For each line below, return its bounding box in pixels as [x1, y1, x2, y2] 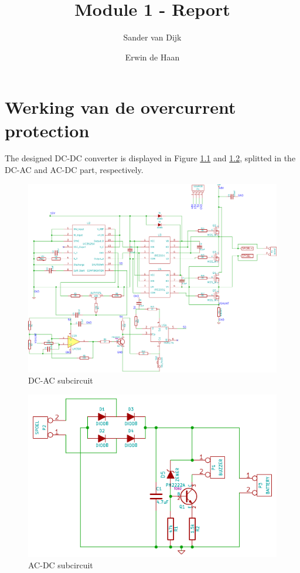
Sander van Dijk [123, 31, 182, 43]
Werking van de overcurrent [5, 95, 236, 119]
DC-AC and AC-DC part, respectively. [5, 164, 144, 176]
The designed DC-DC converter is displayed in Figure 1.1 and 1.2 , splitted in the [5, 152, 296, 164]
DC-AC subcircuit [28, 374, 93, 386]
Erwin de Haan [125, 50, 180, 63]
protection [5, 118, 90, 142]
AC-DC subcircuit [28, 559, 93, 571]
